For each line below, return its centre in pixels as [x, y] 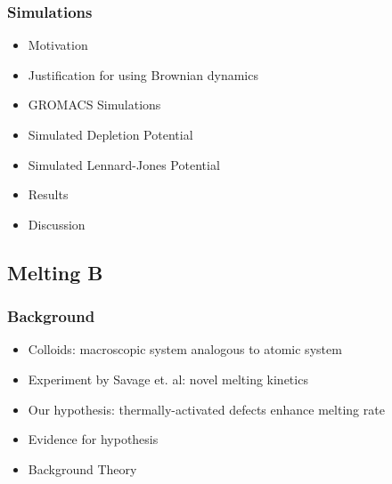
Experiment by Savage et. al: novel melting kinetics [168, 379]
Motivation [58, 45]
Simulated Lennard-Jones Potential [124, 164]
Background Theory [82, 468]
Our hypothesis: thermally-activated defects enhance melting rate [206, 409]
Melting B [55, 272]
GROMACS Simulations [94, 105]
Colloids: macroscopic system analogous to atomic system [185, 349]
